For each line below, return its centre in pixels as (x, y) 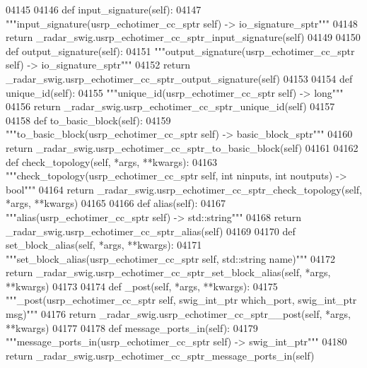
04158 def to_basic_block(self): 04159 (88, 120)
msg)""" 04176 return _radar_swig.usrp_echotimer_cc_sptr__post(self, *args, (178, 314)
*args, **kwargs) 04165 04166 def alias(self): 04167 (116, 203)
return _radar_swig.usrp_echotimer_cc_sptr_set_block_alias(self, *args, (168, 272)
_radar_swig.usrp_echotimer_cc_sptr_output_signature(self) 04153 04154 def (179, 78)
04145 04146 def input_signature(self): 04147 (104, 9)
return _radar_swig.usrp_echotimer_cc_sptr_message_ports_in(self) (160, 355)
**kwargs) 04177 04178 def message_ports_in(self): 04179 (132, 327)
